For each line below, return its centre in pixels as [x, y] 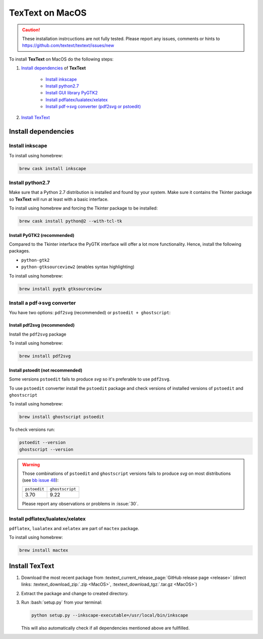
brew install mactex [44, 550]
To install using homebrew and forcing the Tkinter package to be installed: [83, 208]
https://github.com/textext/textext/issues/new [68, 45]
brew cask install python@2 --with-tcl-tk [71, 221]
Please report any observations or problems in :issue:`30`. [80, 504]
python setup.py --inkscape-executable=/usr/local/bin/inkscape [110, 615]
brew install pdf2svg [45, 356]
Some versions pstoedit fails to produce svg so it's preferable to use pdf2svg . [90, 379]
